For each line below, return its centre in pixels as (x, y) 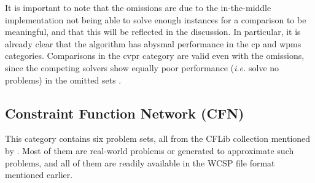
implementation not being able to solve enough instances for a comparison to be (156, 19)
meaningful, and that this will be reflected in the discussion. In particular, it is (153, 32)
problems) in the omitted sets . (63, 80)
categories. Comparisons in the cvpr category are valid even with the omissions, (155, 56)
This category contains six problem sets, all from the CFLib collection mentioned (158, 138)
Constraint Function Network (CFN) (125, 113)
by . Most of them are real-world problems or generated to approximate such (150, 150)
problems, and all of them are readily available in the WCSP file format (140, 162)
